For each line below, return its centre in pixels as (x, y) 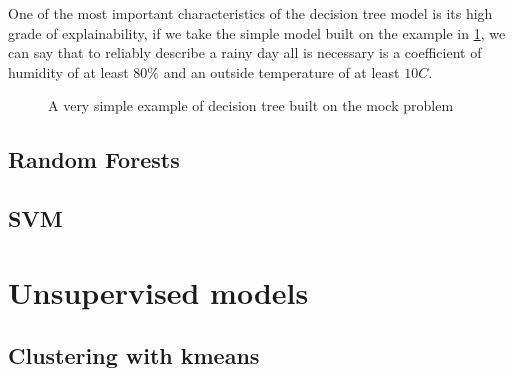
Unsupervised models (158, 291)
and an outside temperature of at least (281, 71)
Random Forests (94, 159)
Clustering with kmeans (134, 355)
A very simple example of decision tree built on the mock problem (251, 105)
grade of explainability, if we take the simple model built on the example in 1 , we (257, 32)
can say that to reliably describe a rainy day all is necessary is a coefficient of (245, 52)
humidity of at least (68, 71)
